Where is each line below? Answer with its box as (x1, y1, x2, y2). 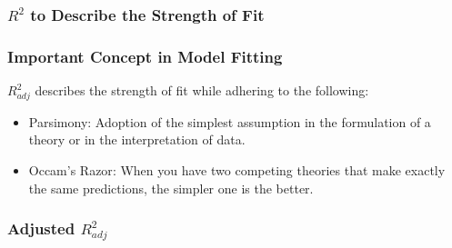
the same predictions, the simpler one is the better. (28, 178, 314, 197)
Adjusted (7, 217, 75, 240)
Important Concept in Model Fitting (7, 45, 283, 67)
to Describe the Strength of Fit (30, 3, 265, 25)
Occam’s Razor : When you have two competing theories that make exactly (28, 160, 446, 179)
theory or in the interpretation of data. (28, 130, 246, 149)
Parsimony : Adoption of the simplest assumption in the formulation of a (28, 112, 431, 131)
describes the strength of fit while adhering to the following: (35, 81, 369, 100)
